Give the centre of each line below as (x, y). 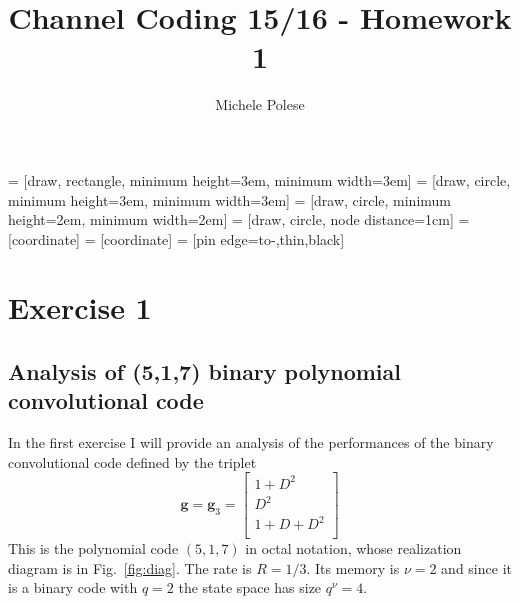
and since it (476, 567)
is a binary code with (73, 587)
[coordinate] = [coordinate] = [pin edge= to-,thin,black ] (176, 238)
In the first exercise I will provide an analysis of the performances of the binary (251, 442)
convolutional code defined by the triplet (132, 461)
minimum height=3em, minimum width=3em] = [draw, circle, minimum (230, 199)
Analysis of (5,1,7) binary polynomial (204, 371)
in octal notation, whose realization (353, 548)
